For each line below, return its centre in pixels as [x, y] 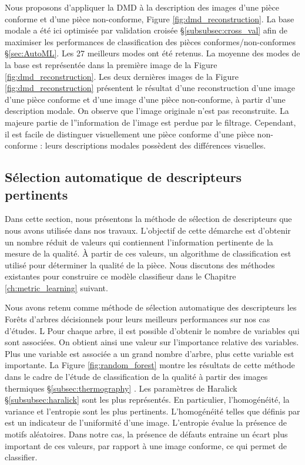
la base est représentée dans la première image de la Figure [111, 64]
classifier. [21, 457]
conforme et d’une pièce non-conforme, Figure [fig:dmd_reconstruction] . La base [150, 18]
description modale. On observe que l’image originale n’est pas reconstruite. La [147, 111]
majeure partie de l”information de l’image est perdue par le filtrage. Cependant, [150, 122]
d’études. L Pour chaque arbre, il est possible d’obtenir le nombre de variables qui [152, 330]
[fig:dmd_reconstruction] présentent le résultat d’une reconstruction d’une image [150, 88]
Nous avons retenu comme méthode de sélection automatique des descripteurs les [151, 307]
